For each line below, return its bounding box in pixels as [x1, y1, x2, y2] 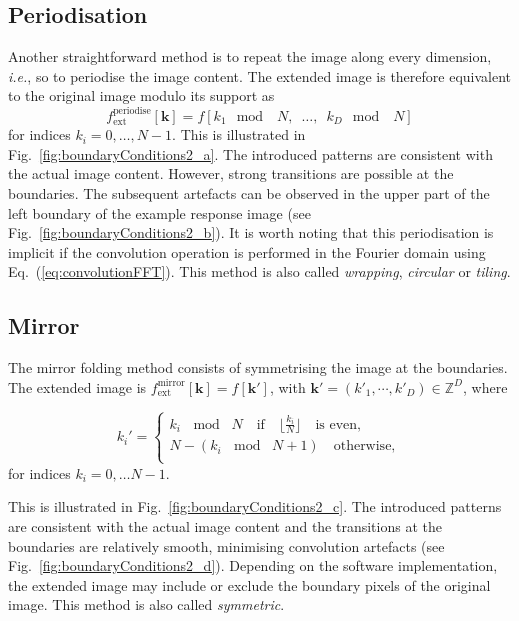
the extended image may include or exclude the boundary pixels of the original [8, 574, 491, 595]
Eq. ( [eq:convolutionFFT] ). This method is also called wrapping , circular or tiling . [8, 261, 511, 282]
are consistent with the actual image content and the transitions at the [8, 515, 442, 536]
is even [315, 417, 358, 432]
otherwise [333, 439, 392, 454]
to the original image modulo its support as [8, 85, 275, 106]
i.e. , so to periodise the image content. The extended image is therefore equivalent [8, 65, 512, 86]
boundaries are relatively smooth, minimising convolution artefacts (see [8, 535, 445, 556]
